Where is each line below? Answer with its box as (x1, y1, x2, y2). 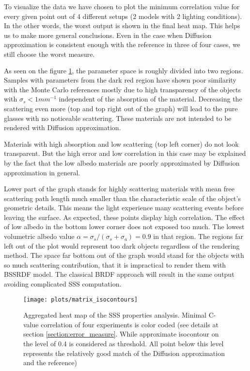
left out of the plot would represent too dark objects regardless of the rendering (4, 240, 240, 251)
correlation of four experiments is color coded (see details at (41, 319, 219, 329)
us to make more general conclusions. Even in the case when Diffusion (4, 30, 212, 40)
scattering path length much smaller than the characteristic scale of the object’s (4, 193, 241, 203)
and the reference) (23, 357, 77, 368)
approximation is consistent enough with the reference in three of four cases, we (4, 39, 240, 50)
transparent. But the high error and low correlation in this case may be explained (4, 148, 246, 158)
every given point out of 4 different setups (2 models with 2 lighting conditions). (4, 11, 242, 21)
